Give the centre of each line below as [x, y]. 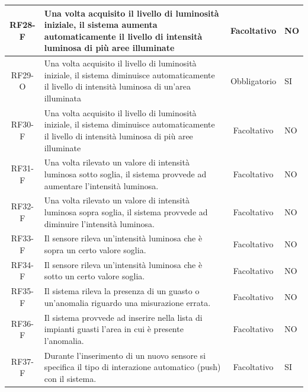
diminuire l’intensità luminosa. [99, 223]
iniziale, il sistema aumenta [101, 25]
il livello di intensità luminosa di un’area [117, 86]
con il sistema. [70, 378]
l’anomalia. [64, 340]
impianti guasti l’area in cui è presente [114, 329]
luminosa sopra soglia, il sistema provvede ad [126, 212]
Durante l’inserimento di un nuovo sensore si [125, 355]
